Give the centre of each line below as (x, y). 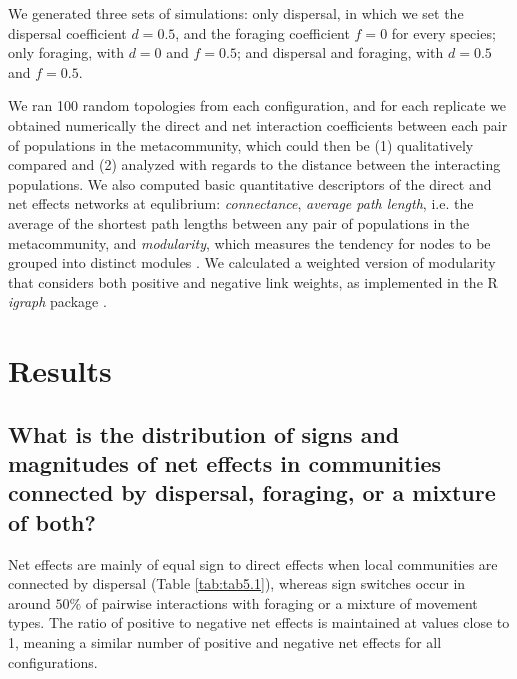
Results (60, 370)
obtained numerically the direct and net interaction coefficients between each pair (258, 124)
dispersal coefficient (67, 32)
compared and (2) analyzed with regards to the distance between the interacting (254, 164)
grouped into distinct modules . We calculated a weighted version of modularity (252, 262)
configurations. (53, 661)
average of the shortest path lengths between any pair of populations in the (239, 222)
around (29, 602)
